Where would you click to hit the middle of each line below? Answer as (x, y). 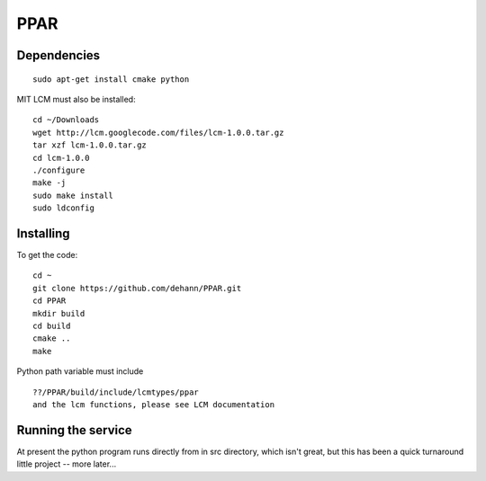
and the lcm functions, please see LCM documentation (153, 404)
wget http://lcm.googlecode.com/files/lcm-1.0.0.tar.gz (158, 132)
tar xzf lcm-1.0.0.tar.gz (90, 145)
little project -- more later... (67, 464)
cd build (52, 325)
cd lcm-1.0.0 (61, 158)
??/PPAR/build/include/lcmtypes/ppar (116, 392)
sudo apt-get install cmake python (111, 79)
